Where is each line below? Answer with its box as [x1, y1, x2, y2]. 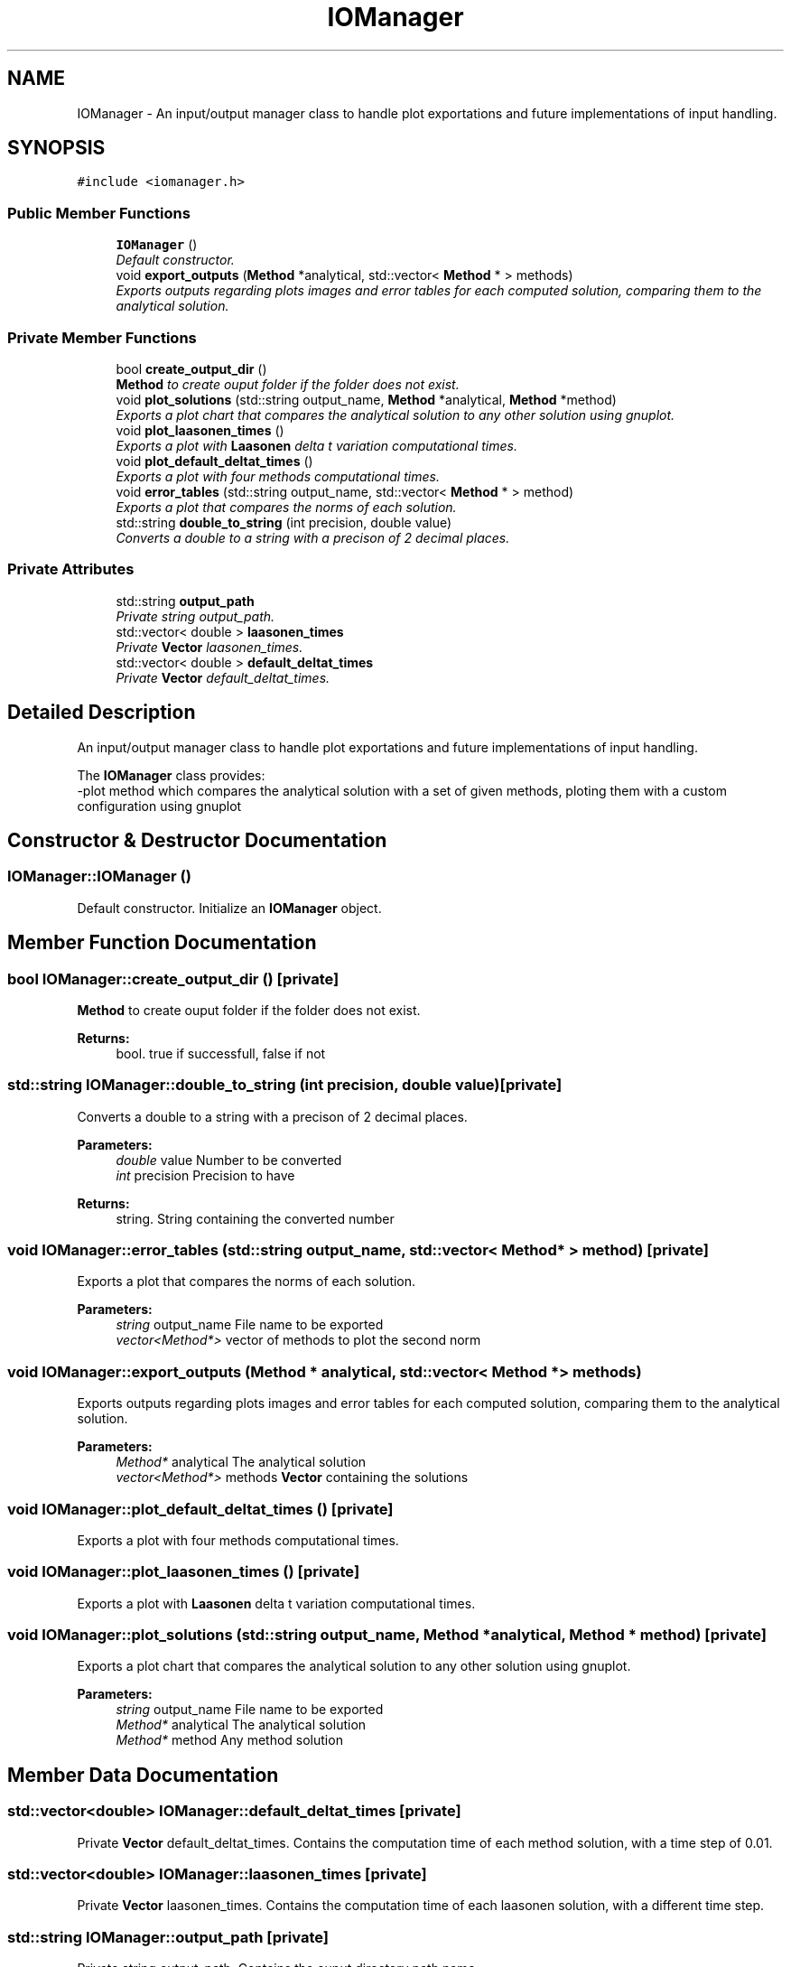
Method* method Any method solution [116, 1732, 343, 1748]
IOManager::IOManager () [7, 867, 191, 886]
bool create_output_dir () [116, 360, 267, 377]
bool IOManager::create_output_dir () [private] [7, 969, 340, 988]
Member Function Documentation [7, 931, 317, 955]
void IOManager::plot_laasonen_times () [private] [7, 1562, 360, 1581]
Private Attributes [7, 560, 135, 579]
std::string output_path [116, 592, 255, 609]
